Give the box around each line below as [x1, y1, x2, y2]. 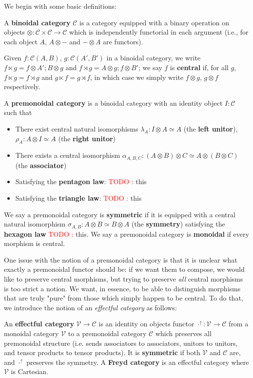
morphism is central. [4, 238, 65, 248]
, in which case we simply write [90, 72, 184, 82]
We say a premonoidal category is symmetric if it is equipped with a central [4, 209, 235, 219]
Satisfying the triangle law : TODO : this [15, 192, 142, 203]
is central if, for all [170, 62, 229, 72]
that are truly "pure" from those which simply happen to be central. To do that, [4, 293, 243, 303]
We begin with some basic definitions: [4, 1, 117, 11]
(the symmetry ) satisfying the [131, 219, 225, 229]
